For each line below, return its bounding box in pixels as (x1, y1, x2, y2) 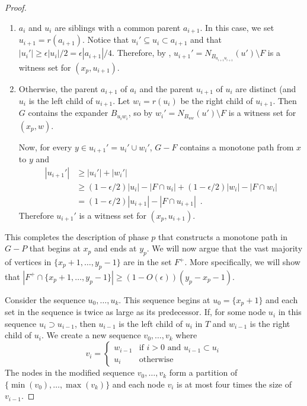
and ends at (94, 242, 137, 254)
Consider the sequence (5, 293, 85, 306)
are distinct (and (235, 82, 296, 95)
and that (190, 33, 222, 46)
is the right (250, 317, 290, 329)
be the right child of (180, 94, 253, 106)
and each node (112, 377, 165, 390)
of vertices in (5, 256, 52, 268)
